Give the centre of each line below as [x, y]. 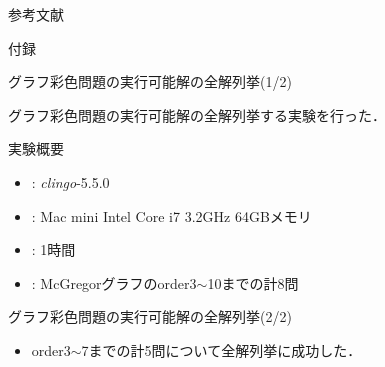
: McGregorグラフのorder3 [114, 282]
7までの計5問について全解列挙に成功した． [221, 349]
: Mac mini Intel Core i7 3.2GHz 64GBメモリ [171, 215]
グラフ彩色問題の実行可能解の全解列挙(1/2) [150, 81]
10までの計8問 [253, 282]
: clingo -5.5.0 [70, 181]
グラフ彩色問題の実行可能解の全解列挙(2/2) [150, 316]
